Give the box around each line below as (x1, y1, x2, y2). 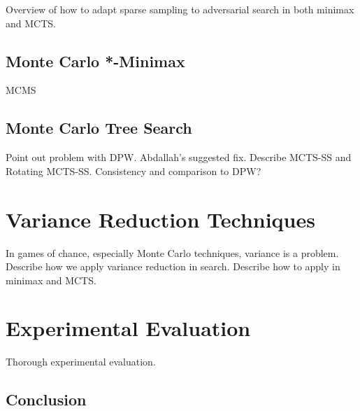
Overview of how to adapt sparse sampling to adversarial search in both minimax (6, 2, 354, 16)
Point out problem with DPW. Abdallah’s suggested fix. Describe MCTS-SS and (6, 150, 352, 165)
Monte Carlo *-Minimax (6, 50, 185, 71)
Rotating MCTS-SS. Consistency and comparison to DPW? (6, 163, 261, 178)
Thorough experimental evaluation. (6, 354, 156, 369)
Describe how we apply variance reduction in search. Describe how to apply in (6, 259, 340, 274)
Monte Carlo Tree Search (6, 117, 192, 139)
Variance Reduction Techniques (6, 204, 315, 233)
